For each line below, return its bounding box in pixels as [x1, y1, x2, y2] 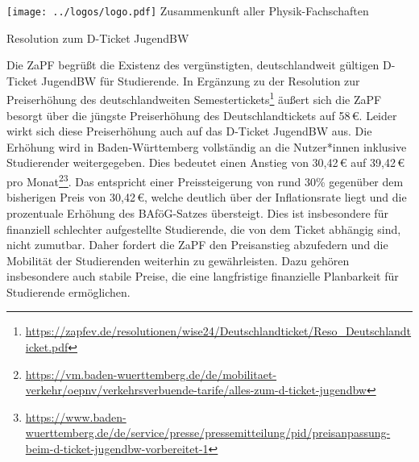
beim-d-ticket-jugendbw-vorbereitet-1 [25, 440, 209, 457]
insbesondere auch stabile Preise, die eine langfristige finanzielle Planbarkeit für [6, 268, 399, 285]
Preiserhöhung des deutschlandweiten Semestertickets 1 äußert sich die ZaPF [6, 89, 382, 108]
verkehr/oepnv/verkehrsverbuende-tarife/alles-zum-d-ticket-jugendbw [25, 381, 367, 398]
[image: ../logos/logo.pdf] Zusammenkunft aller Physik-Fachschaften [6, 2, 369, 19]
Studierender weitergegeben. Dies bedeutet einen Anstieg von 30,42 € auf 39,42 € [6, 154, 405, 171]
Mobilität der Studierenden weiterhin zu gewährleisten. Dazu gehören [6, 252, 350, 268]
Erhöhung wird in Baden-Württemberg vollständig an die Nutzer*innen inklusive [6, 138, 407, 155]
